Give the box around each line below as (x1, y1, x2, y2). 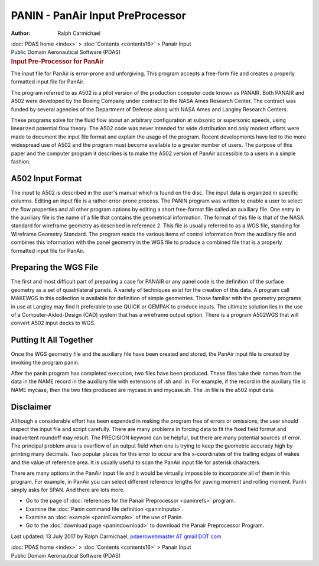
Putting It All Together (11, 335, 94, 345)
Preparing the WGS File (11, 262, 99, 272)
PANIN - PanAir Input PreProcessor (11, 9, 186, 22)
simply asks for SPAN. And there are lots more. (11, 486, 125, 493)
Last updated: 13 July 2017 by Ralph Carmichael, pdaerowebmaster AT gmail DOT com (11, 533, 222, 540)
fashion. (11, 157, 31, 165)
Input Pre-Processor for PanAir (11, 57, 105, 65)
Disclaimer (11, 401, 51, 411)
